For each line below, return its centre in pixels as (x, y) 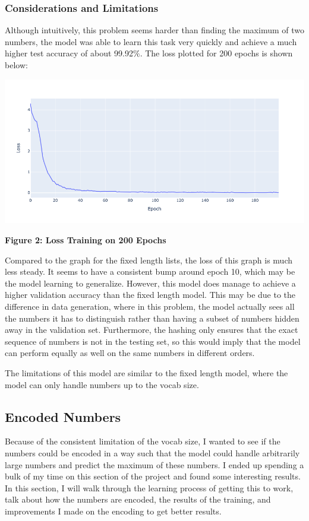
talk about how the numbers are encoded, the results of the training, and (138, 499)
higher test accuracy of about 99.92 (69, 53)
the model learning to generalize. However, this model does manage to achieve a (150, 283)
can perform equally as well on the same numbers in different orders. (130, 353)
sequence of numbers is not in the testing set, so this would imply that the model (153, 341)
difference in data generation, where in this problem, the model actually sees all (150, 306)
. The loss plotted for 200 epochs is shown (216, 53)
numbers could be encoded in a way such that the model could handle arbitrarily (152, 452)
